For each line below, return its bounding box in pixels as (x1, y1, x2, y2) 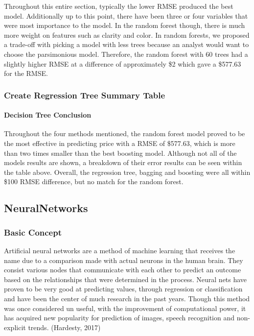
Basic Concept (4, 226, 62, 238)
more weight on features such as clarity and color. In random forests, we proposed (4, 29, 250, 40)
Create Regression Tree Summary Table (4, 89, 165, 101)
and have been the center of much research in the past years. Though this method (4, 293, 250, 303)
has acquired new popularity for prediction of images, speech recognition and (4, 312, 235, 323)
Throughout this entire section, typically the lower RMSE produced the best (4, 1, 233, 11)
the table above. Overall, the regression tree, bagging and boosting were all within (4, 167, 251, 177)
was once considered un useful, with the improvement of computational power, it (4, 303, 246, 313)
